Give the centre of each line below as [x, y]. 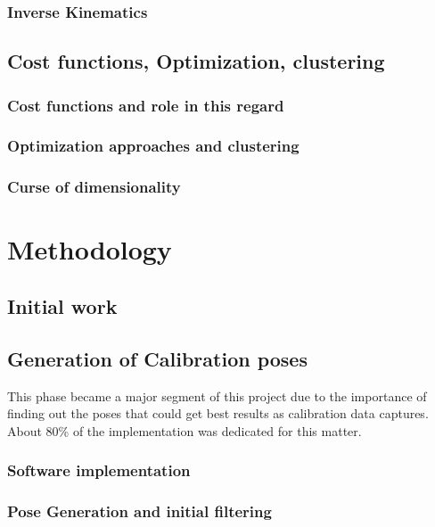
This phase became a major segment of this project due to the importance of [217, 395]
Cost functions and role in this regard [146, 105]
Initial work [62, 305]
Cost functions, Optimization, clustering [196, 61]
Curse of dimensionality [94, 187]
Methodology [90, 249]
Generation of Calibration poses [157, 358]
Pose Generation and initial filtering [140, 511]
